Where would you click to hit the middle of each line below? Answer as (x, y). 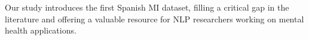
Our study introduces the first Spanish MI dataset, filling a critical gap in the (147, 7)
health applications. (41, 30)
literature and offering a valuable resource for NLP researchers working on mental (154, 19)
